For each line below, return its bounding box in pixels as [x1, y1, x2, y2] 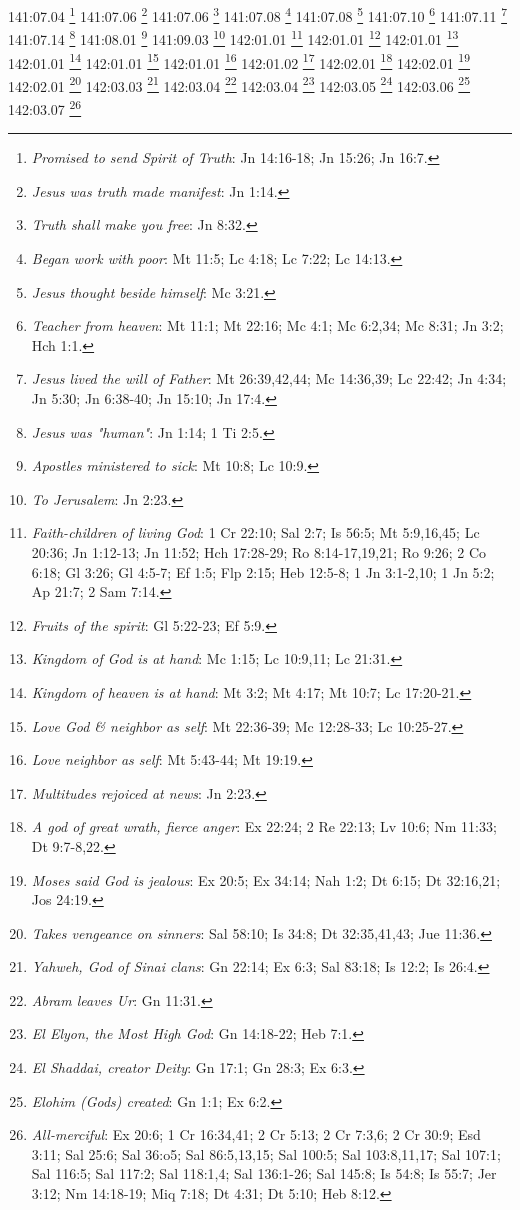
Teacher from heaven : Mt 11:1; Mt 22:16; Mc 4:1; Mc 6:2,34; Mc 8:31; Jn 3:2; [31, 315, 504, 336]
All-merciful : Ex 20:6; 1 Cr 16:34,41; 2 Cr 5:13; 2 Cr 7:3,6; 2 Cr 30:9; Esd [31, 1124, 481, 1145]
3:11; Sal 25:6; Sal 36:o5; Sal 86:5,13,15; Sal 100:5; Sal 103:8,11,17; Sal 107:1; [31, 1143, 501, 1164]
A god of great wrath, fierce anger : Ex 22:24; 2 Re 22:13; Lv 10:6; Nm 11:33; [31, 816, 497, 837]
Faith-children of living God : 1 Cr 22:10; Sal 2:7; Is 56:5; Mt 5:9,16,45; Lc [31, 522, 480, 543]
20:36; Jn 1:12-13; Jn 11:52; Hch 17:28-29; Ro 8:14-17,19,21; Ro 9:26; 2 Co [31, 541, 486, 562]
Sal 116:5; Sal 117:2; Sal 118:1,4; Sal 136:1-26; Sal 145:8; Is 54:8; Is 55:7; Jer [31, 1163, 497, 1184]
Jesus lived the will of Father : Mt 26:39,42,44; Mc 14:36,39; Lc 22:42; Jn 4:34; [31, 368, 507, 389]
